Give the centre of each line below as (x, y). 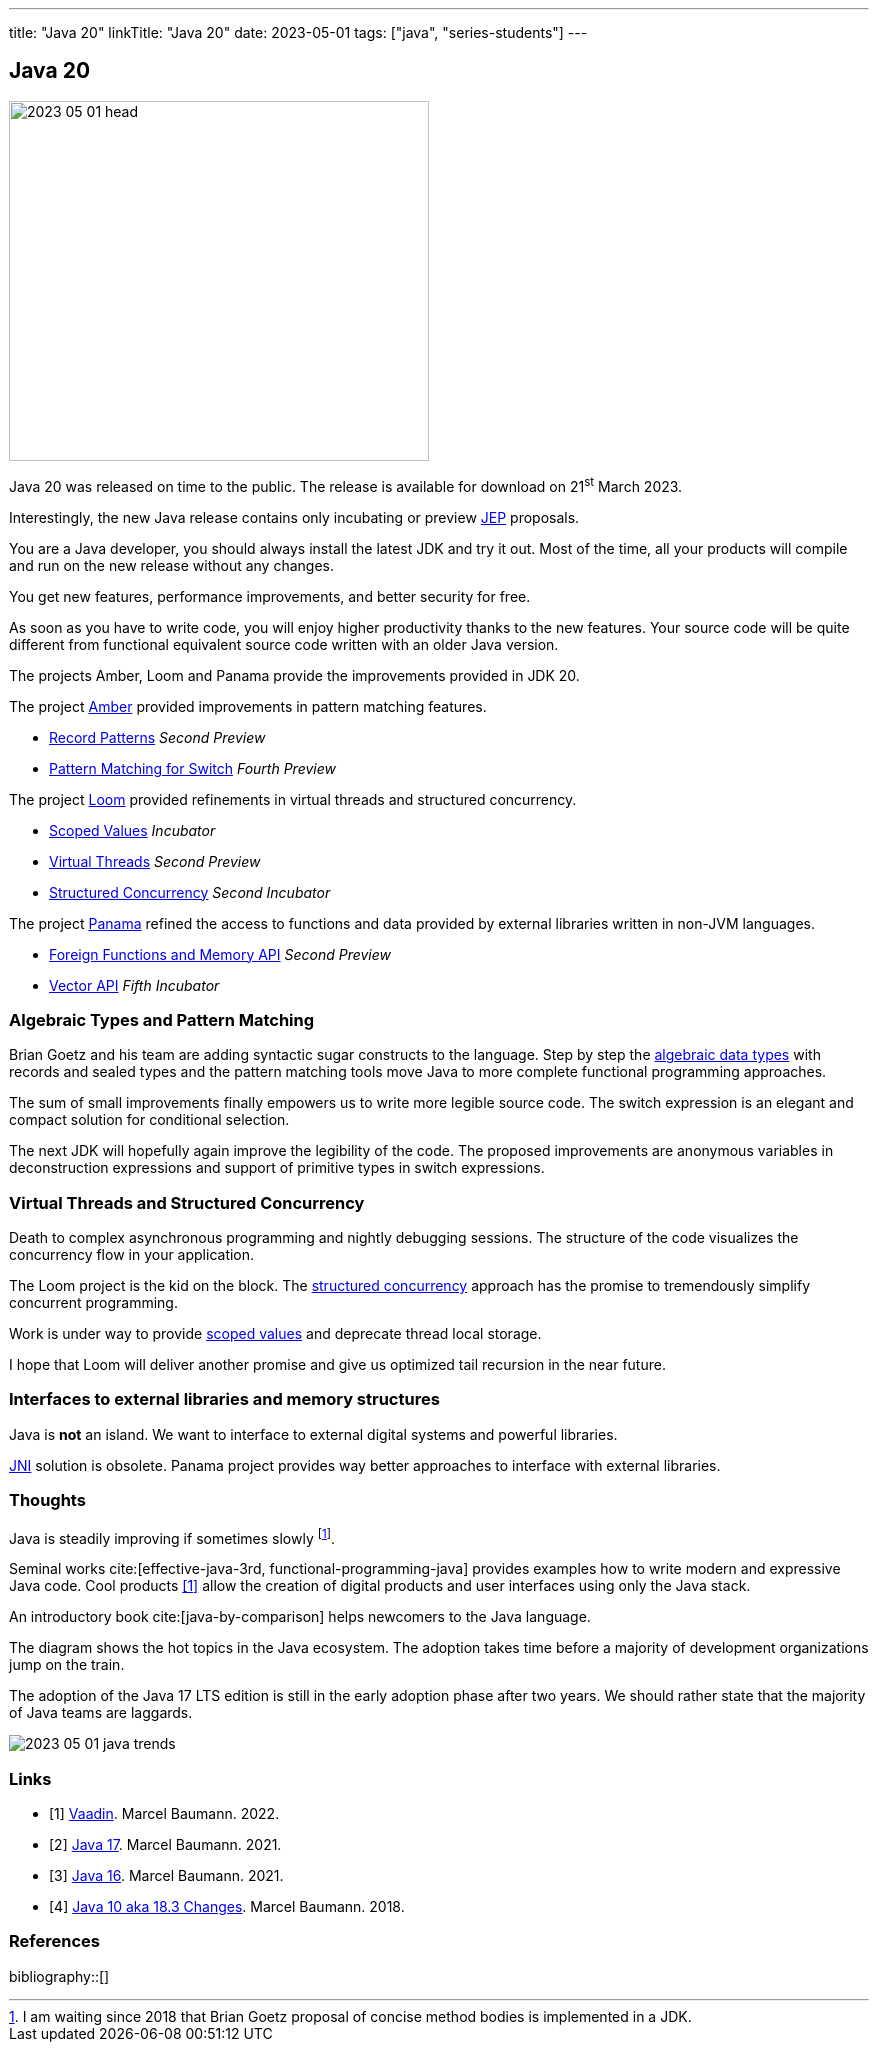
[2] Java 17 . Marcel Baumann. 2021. (165, 1844)
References (54, 1941)
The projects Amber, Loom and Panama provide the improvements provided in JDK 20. (294, 675)
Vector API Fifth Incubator (134, 985)
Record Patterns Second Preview (157, 737)
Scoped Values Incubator (132, 830)
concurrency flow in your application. (132, 1254)
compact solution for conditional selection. (149, 1120)
